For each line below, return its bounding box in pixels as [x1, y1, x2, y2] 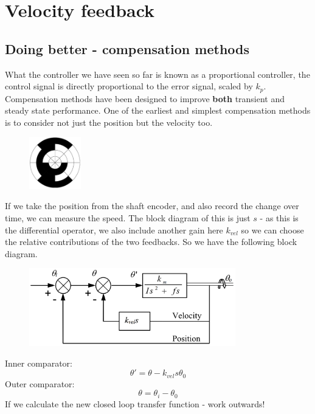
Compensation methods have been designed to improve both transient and [5, 92, 285, 105]
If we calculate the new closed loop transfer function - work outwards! [5, 397, 265, 410]
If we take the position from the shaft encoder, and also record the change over [5, 199, 299, 212]
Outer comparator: [5, 377, 75, 390]
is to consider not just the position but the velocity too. [5, 116, 213, 128]
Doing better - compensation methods [5, 39, 250, 58]
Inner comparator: [5, 356, 72, 369]
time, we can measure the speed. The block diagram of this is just [5, 212, 251, 224]
